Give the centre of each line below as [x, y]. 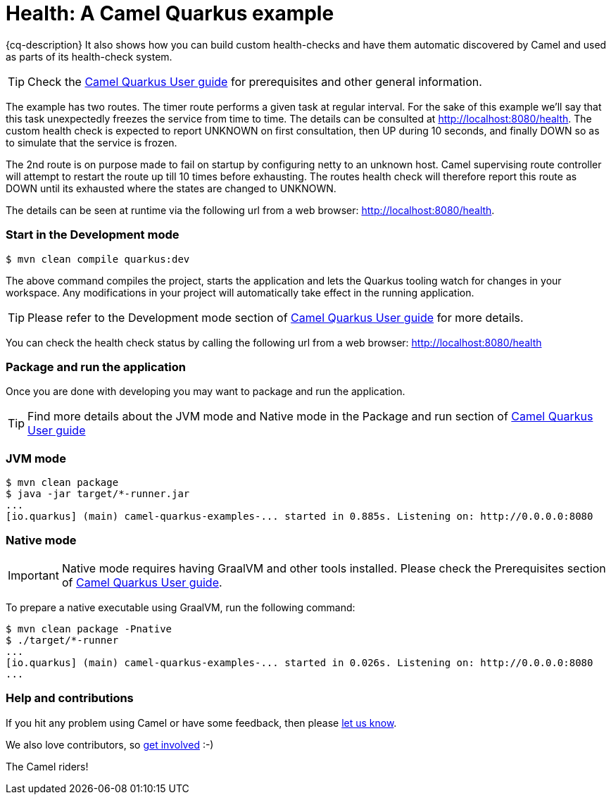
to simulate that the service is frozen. [92, 142]
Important [33, 575]
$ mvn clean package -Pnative [89, 629]
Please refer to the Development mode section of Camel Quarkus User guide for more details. [276, 317]
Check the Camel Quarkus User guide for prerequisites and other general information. [255, 81]
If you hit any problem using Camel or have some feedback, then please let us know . [201, 723]
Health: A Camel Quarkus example [170, 13]
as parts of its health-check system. [89, 56]
